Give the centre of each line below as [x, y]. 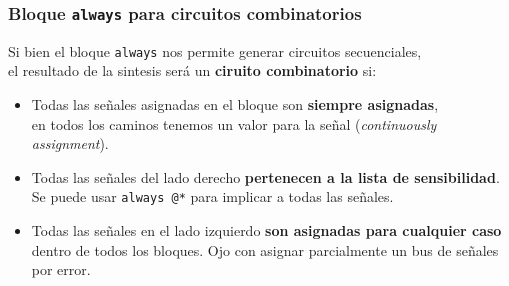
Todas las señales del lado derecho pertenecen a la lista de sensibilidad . [265, 176]
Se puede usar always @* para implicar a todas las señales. [212, 196]
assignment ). [70, 143]
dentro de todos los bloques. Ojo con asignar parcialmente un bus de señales [265, 249]
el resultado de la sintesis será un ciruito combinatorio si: [192, 70]
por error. [61, 269]
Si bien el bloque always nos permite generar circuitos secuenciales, [215, 50]
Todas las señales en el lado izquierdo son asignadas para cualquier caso [266, 230]
